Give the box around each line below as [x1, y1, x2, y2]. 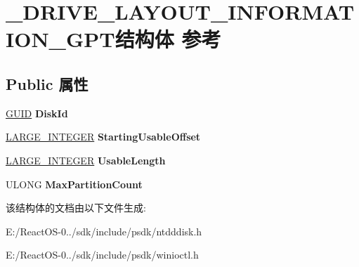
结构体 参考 [115, 25, 221, 53]
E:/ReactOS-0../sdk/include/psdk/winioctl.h [6, 247, 199, 262]
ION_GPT [6, 25, 115, 53]
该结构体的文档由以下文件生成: [6, 200, 146, 215]
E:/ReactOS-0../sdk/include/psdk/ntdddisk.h [6, 223, 202, 238]
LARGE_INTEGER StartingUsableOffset [6, 129, 201, 144]
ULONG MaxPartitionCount [6, 176, 143, 191]
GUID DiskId [6, 105, 68, 120]
